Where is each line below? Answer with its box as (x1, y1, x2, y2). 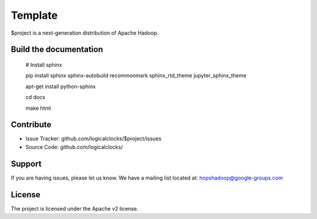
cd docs (25, 94, 45, 101)
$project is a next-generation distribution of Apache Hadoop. (11, 29, 158, 36)
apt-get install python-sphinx (25, 83, 96, 90)
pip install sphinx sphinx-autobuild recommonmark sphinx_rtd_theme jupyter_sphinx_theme (25, 72, 247, 79)
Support (11, 159, 42, 169)
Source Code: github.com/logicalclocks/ (25, 143, 123, 150)
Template (11, 9, 58, 22)
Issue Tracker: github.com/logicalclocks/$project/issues (25, 135, 161, 142)
